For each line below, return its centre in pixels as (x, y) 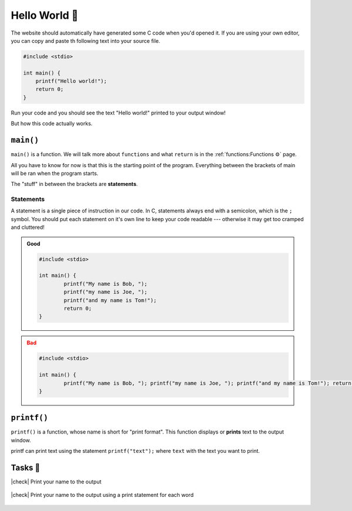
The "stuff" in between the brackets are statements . (74, 184)
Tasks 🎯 (26, 467)
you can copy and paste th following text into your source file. (86, 40)
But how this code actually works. (52, 124)
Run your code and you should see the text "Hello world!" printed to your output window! (118, 113)
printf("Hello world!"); (71, 81)
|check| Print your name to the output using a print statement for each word (102, 495)
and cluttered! (28, 227)
